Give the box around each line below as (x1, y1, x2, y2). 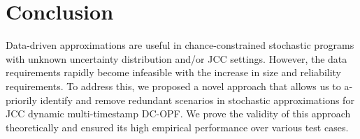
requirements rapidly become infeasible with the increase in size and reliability (6, 65, 342, 80)
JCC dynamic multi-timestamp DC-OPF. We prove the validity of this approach (6, 106, 351, 121)
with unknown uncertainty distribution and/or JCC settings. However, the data (6, 51, 347, 66)
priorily (6, 92, 37, 107)
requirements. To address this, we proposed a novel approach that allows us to (6, 78, 341, 93)
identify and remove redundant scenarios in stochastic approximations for (40, 92, 354, 107)
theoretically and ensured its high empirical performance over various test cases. (6, 119, 349, 134)
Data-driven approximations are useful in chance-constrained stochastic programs (6, 38, 354, 52)
